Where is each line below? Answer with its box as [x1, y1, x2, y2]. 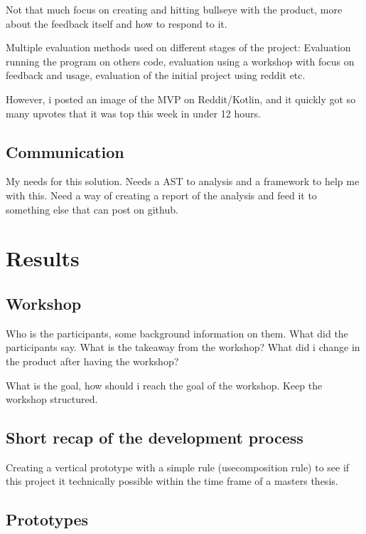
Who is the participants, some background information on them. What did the [6, 325, 348, 340]
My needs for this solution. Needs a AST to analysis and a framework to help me [6, 174, 360, 189]
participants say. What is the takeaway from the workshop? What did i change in [6, 340, 360, 355]
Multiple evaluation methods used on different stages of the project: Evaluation [6, 40, 351, 55]
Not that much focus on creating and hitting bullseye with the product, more [6, 2, 343, 16]
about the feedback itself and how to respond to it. [6, 16, 227, 31]
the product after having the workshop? [6, 353, 179, 368]
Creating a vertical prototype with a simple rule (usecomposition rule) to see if [6, 459, 350, 474]
